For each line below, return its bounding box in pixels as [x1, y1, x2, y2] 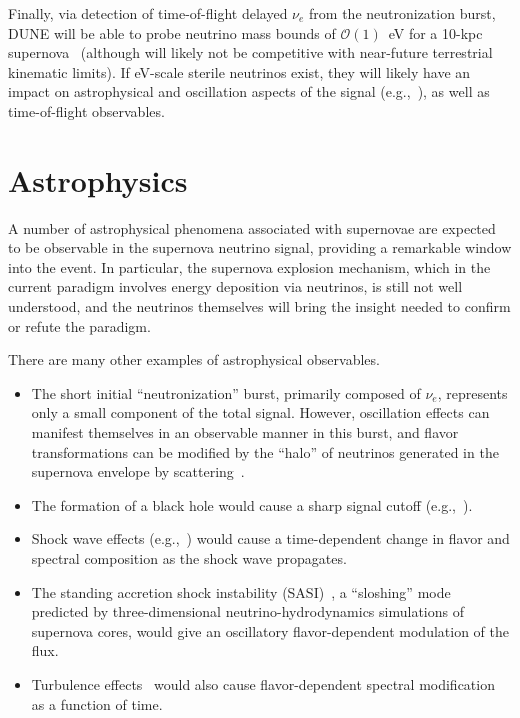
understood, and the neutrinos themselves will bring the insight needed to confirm [8, 296, 511, 317]
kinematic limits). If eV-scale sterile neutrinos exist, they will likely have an [8, 61, 471, 82]
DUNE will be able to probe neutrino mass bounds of [8, 22, 336, 43]
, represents [437, 382, 508, 403]
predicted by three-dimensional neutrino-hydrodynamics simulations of [31, 601, 464, 622]
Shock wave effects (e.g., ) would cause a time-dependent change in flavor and [31, 528, 510, 549]
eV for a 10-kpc [388, 22, 483, 43]
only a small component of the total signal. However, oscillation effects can [31, 402, 490, 423]
